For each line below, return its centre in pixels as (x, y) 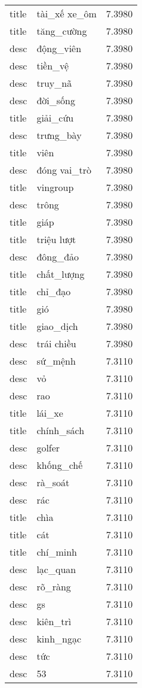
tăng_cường (62, 31)
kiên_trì (54, 621)
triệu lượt (56, 239)
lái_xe (50, 413)
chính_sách (61, 430)
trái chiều (56, 343)
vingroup (55, 187)
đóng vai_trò (64, 170)
